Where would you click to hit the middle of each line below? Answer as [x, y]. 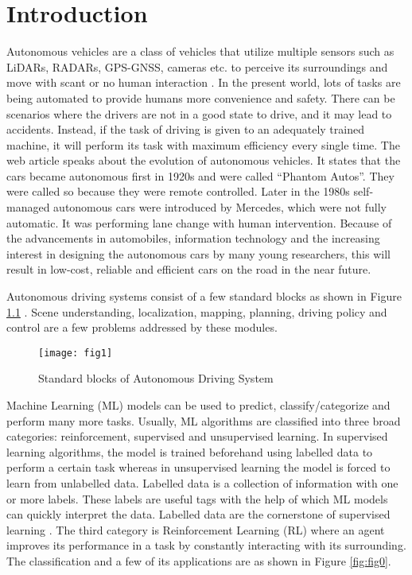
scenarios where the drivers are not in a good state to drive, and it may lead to [199, 113]
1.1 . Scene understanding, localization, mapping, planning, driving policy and [197, 311]
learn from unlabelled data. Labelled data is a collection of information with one [202, 483]
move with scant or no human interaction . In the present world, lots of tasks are [204, 82]
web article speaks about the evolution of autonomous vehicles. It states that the [204, 160]
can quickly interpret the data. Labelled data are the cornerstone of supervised [198, 514]
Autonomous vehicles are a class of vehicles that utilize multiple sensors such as [200, 51]
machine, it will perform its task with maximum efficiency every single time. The [203, 144]
